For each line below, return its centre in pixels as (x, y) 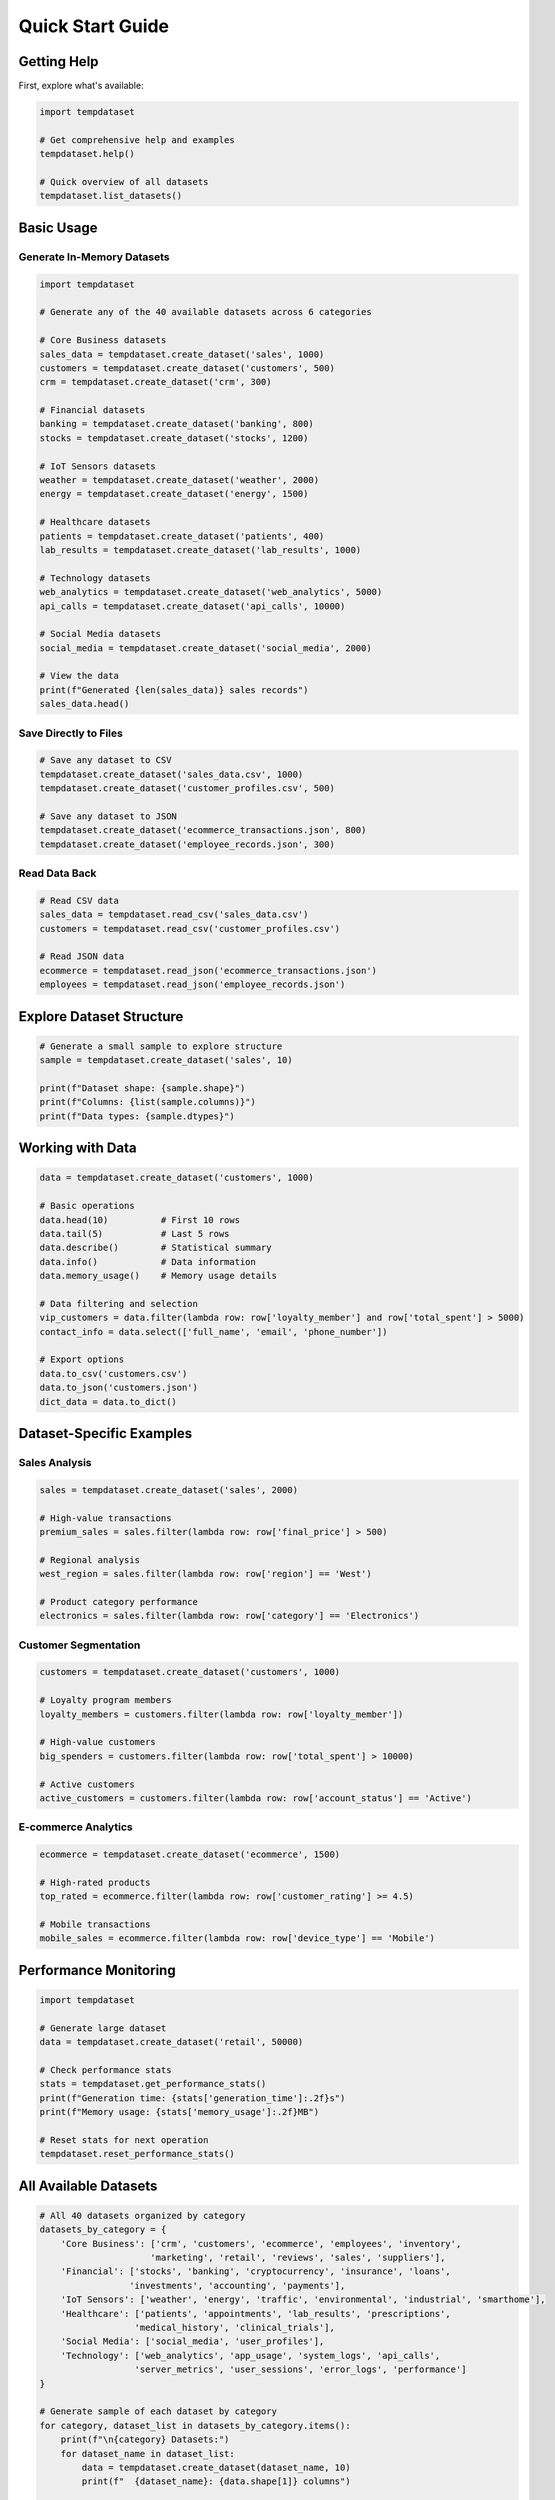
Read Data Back (57, 873)
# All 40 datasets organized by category (142, 2215)
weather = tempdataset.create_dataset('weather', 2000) (179, 480)
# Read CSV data (79, 900)
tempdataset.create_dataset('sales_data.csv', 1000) (171, 774)
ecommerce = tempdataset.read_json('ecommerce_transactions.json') (208, 970)
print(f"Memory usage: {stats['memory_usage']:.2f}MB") (179, 2112)
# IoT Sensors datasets (98, 466)
